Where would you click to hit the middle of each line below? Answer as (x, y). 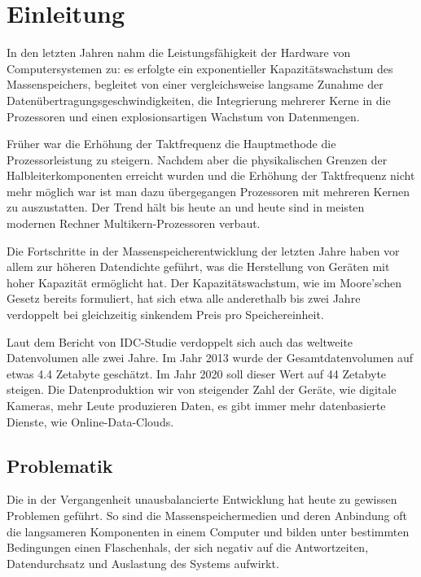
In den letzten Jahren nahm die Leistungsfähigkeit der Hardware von (179, 52)
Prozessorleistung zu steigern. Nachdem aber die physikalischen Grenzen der (197, 159)
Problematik (60, 465)
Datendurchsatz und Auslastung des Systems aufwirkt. (143, 563)
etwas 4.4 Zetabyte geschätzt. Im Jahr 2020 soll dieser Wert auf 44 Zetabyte (197, 373)
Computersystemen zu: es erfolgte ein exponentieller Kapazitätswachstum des (200, 68)
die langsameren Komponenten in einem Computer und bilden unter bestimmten (208, 531)
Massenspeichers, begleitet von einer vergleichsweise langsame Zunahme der (195, 84)
